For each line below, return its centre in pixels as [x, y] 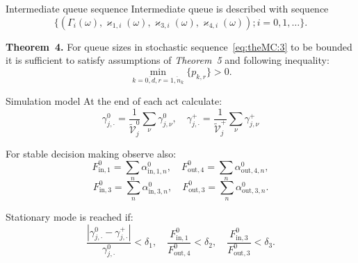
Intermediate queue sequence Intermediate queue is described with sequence [167, 8]
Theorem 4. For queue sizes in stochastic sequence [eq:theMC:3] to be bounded [179, 46]
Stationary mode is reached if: [70, 217]
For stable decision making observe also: [91, 153]
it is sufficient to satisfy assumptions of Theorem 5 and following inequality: [168, 60]
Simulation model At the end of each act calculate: [114, 100]
